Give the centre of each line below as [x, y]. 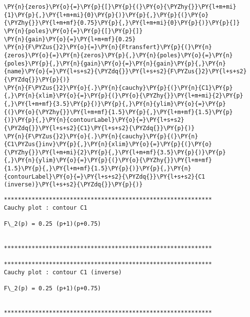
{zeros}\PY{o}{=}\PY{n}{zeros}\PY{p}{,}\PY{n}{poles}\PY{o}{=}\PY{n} [118, 55]
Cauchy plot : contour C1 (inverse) [63, 272]
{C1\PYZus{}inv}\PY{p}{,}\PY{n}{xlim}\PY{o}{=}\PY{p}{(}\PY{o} [108, 144]
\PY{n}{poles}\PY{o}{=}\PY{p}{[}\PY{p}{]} [73, 31]
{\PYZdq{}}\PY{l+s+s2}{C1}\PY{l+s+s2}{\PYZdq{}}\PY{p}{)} [99, 128]
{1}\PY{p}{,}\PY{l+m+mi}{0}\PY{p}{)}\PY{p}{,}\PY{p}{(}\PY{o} [106, 15]
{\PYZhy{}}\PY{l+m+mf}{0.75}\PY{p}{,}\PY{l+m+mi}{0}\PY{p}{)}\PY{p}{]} [122, 23]
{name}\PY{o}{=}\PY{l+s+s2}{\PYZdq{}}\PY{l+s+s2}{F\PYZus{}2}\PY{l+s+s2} [125, 72]
